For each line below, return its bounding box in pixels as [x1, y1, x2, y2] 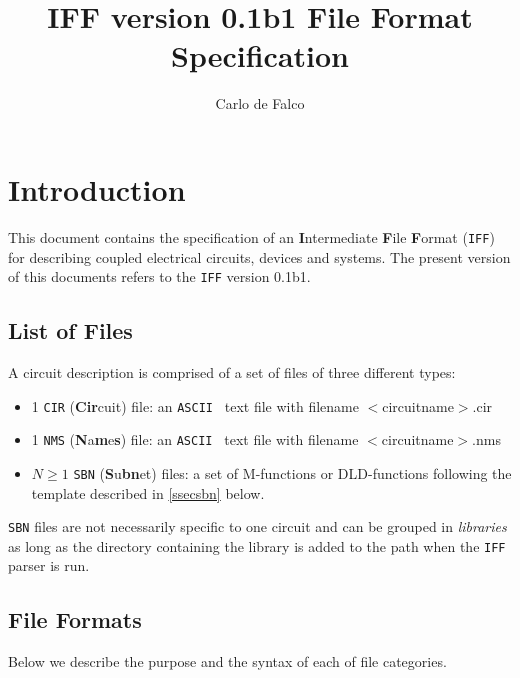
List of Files [8, 315, 133, 346]
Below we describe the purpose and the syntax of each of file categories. [8, 651, 447, 672]
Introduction [8, 168, 186, 209]
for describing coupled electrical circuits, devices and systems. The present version [8, 246, 511, 267]
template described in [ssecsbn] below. [31, 482, 265, 503]
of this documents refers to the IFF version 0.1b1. [8, 266, 311, 287]
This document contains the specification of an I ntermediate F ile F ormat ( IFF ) [8, 226, 495, 247]
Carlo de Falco [215, 93, 305, 114]
